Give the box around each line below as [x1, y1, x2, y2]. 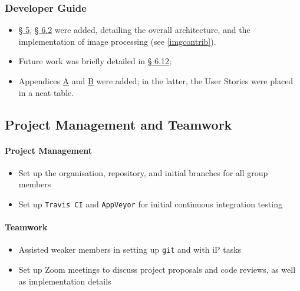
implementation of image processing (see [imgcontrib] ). [18, 35, 216, 47]
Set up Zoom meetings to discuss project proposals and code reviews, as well [18, 263, 296, 276]
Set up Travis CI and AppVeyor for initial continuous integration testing [18, 197, 282, 210]
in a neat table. [18, 86, 74, 98]
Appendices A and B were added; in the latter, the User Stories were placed [18, 75, 294, 87]
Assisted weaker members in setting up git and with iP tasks [18, 243, 242, 256]
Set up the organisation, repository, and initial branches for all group [18, 166, 268, 178]
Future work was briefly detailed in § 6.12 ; [18, 55, 172, 67]
